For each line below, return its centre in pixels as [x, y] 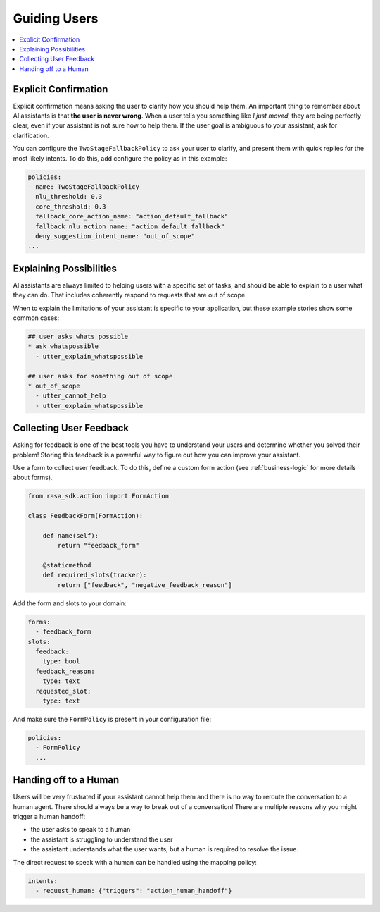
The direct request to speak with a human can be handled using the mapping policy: [135, 862]
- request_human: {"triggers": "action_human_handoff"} [134, 891]
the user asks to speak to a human [81, 830]
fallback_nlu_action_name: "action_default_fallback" [130, 226]
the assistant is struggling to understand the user [102, 839]
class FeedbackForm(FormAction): [85, 516]
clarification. [31, 135]
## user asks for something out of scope [100, 376]
